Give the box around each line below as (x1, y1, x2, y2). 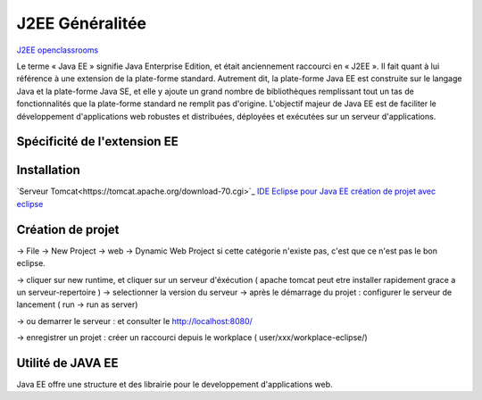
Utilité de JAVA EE (16, 355, 119, 371)
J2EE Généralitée (16, 13, 147, 33)
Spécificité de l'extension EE (16, 134, 179, 149)
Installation (16, 162, 80, 178)
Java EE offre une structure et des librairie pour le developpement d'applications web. (16, 379, 333, 389)
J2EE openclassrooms (16, 45, 99, 55)
